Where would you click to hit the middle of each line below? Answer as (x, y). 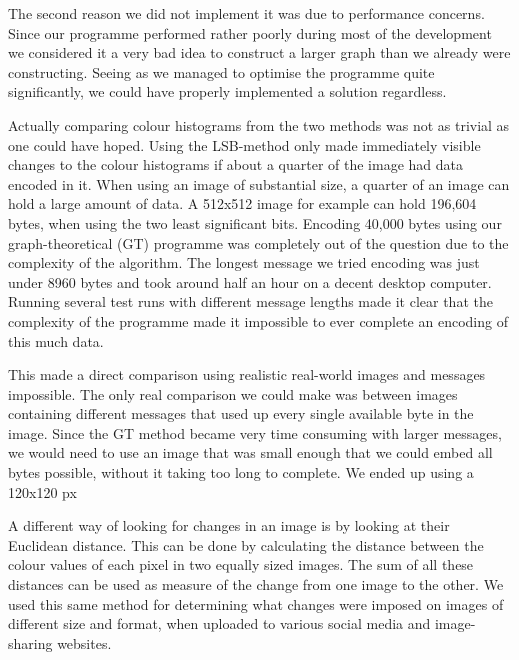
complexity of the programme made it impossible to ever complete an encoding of (258, 320)
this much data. (56, 340)
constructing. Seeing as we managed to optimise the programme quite (221, 71)
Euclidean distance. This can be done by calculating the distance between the (246, 544)
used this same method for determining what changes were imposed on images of (256, 603)
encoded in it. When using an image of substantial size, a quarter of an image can (259, 183)
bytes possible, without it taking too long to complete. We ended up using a (241, 472)
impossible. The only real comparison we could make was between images (233, 393)
